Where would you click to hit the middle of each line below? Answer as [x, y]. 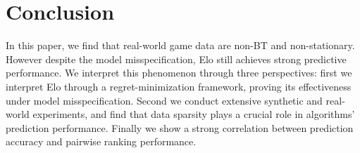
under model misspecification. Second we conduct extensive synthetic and [164, 100]
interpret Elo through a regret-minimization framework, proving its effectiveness [179, 86]
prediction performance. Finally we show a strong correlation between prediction [180, 127]
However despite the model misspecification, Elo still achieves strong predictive [176, 59]
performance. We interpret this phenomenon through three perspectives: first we [179, 73]
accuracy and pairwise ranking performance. [101, 141]
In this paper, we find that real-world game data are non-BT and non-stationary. [180, 45]
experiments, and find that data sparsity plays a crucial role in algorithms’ [194, 114]
